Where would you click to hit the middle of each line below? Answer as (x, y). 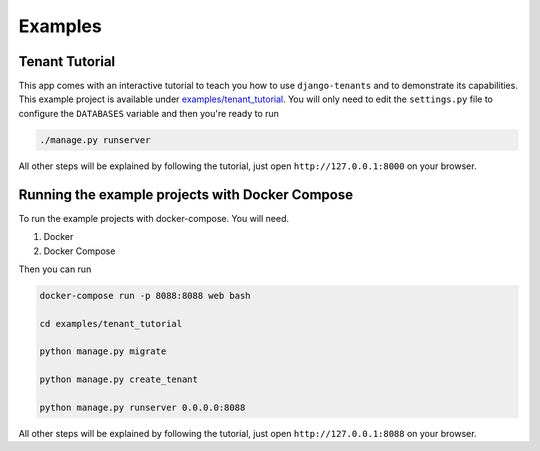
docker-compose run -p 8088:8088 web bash (145, 295)
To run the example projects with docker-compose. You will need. (154, 218)
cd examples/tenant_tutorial (111, 323)
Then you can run (55, 269)
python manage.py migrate (103, 351)
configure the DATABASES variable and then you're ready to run (149, 113)
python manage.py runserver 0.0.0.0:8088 (142, 407)
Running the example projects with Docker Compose (186, 194)
